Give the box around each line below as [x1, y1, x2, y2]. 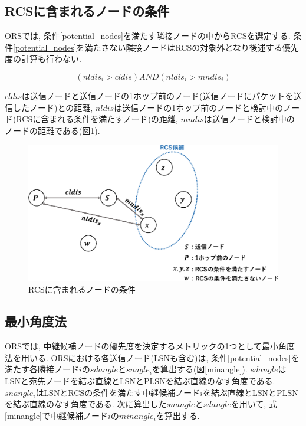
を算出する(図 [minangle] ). [152, 363, 248, 375]
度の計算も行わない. [5, 53, 81, 65]
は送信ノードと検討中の [203, 113, 295, 125]
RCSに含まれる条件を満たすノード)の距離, [16, 113, 178, 125]
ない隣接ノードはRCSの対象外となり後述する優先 [109, 41, 299, 53]
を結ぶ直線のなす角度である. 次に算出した [5, 398, 167, 410]
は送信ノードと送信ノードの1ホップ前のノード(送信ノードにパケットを [21, 89, 294, 101]
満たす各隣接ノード [5, 363, 79, 375]
